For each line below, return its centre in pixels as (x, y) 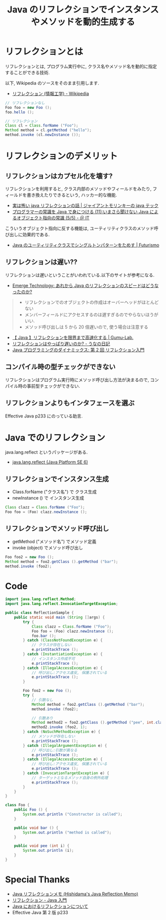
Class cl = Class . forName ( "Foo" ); (42, 126)
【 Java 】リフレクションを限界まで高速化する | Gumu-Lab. (73, 337)
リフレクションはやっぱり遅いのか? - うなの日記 (61, 343)
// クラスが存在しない (51, 645)
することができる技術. (27, 72)
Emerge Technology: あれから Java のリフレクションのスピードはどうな (85, 285)
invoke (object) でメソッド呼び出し (47, 548)
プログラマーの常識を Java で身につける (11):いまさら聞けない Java (80, 212)
